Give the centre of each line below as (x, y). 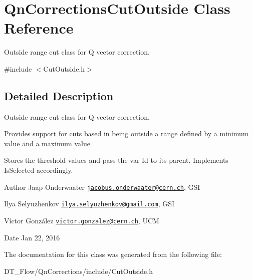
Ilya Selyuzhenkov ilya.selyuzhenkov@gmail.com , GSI (89, 204)
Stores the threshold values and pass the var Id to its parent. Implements (116, 160)
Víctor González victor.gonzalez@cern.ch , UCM (82, 220)
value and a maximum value (47, 143)
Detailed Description (59, 95)
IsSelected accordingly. (39, 170)
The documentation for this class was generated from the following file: (113, 254)
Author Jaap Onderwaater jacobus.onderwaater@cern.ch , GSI (102, 187)
